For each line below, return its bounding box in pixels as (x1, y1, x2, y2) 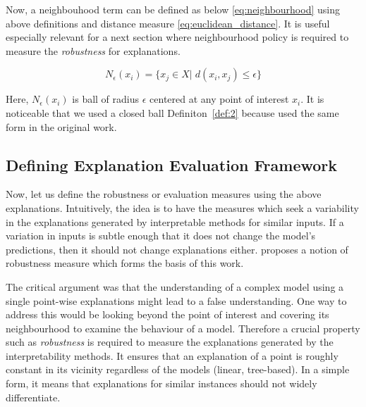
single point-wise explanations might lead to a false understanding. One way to (6, 293, 347, 308)
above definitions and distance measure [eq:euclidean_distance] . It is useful (6, 15, 330, 30)
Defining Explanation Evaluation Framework (6, 154, 338, 175)
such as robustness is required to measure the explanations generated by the (6, 334, 334, 349)
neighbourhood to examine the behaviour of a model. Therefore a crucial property (6, 320, 360, 335)
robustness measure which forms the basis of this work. (6, 256, 244, 270)
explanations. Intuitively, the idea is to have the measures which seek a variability (6, 200, 359, 215)
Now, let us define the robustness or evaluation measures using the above (6, 187, 322, 201)
